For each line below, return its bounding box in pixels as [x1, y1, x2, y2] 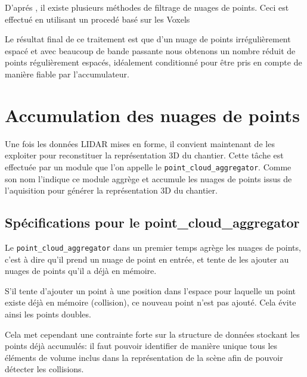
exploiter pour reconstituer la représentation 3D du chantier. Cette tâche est [5, 149, 284, 161]
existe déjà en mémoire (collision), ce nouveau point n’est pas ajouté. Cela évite [5, 296, 296, 309]
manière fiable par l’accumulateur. [5, 67, 129, 80]
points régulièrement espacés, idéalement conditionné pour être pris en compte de [5, 56, 302, 68]
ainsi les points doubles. [5, 307, 91, 320]
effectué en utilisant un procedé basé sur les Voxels [5, 13, 190, 25]
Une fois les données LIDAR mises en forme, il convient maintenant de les [5, 137, 275, 149]
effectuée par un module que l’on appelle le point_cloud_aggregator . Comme [5, 160, 292, 173]
